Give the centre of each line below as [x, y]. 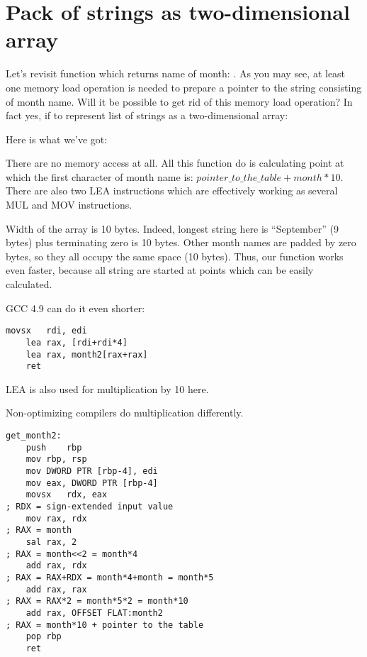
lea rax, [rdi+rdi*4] [77, 342]
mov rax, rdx [56, 518]
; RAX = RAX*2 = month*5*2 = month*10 [97, 601]
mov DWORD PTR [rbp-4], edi [92, 471]
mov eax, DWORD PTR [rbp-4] [92, 483]
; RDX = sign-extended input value [90, 506]
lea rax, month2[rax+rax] [87, 354]
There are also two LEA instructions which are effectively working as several [172, 191]
